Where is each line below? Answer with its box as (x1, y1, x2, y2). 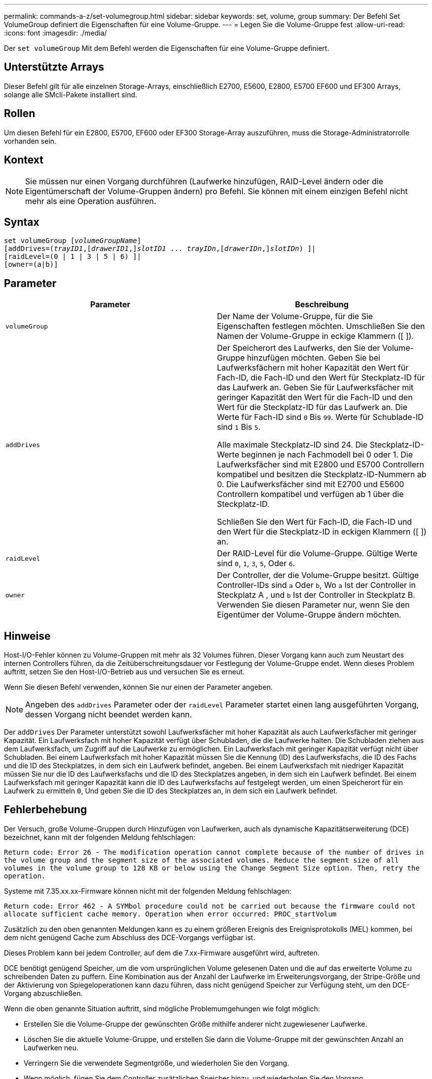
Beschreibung (295, 299, 349, 310)
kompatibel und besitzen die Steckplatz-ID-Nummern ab (217, 469, 427, 480)
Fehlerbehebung (4, 803, 87, 816)
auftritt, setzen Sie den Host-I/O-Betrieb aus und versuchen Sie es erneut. (4, 667, 245, 676)
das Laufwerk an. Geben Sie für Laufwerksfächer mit (217, 382, 414, 393)
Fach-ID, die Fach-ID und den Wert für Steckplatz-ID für (217, 373, 425, 383)
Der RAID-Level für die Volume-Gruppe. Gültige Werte (217, 548, 418, 559)
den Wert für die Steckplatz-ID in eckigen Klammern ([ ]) (217, 527, 427, 537)
